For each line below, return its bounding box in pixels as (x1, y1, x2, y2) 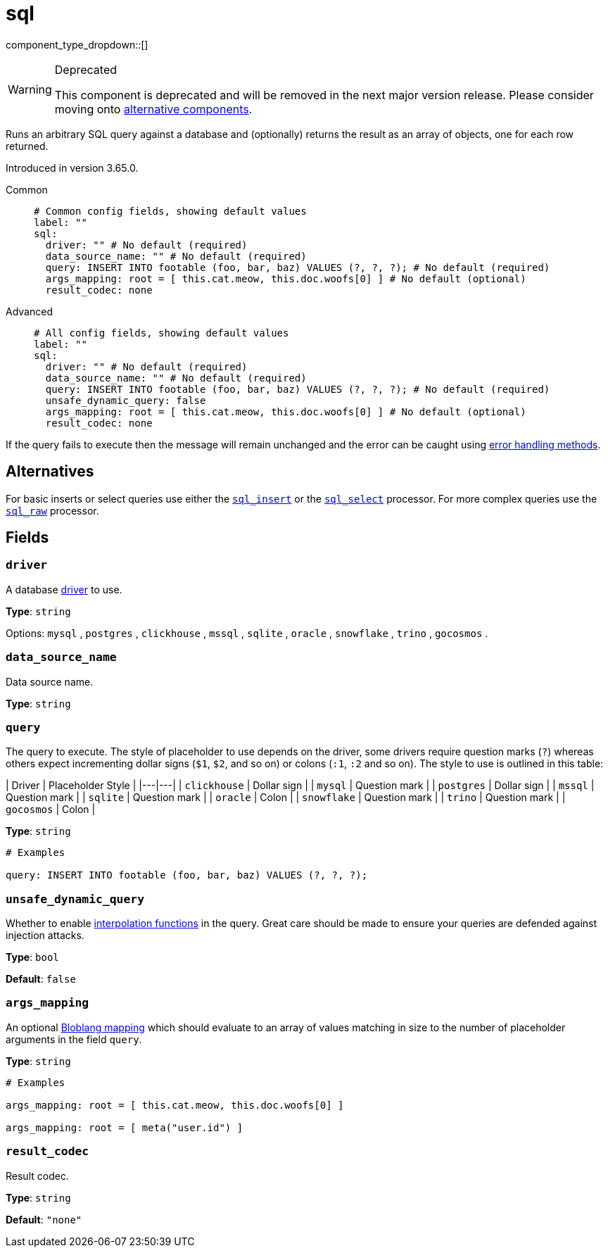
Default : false (6, 973, 76, 986)
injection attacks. (6, 929, 84, 942)
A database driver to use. (6, 583, 122, 596)
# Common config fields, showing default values (34, 205, 307, 217)
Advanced (6, 305, 53, 317)
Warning (8, 82, 52, 96)
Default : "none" (6, 1213, 82, 1226)
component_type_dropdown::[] (6, 38, 148, 51)
